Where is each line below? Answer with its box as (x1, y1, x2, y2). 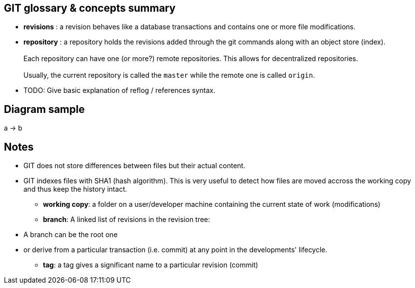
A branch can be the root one (23, 230, 118, 239)
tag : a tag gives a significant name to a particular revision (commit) (43, 261, 258, 269)
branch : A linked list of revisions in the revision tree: (43, 215, 210, 224)
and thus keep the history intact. (23, 185, 127, 194)
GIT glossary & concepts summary (4, 2, 176, 14)
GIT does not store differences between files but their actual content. (23, 161, 246, 170)
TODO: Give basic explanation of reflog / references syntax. (23, 86, 215, 95)
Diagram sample (4, 103, 85, 115)
